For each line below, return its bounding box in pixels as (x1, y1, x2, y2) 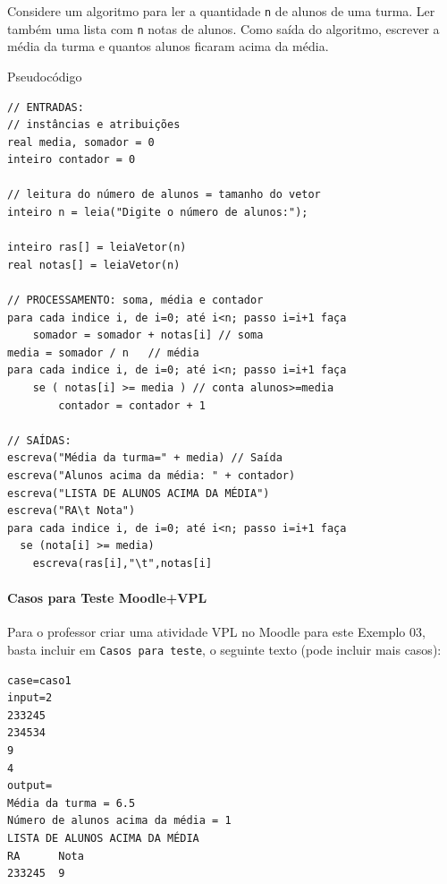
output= (7, 779, 53, 793)
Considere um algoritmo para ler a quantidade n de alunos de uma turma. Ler (7, 2, 435, 20)
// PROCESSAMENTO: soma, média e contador (7, 294, 264, 307)
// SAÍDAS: (7, 433, 72, 447)
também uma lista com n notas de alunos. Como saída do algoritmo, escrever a (7, 19, 440, 38)
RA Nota (7, 849, 84, 863)
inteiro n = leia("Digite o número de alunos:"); (7, 206, 308, 219)
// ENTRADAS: (7, 100, 84, 114)
